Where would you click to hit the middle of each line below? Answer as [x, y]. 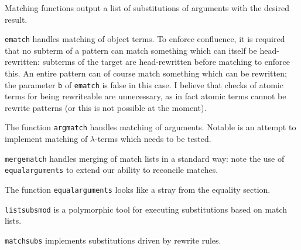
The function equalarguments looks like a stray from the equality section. [138, 190]
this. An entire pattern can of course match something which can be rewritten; [146, 73]
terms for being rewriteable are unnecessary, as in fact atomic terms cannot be [146, 96]
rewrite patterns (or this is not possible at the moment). [106, 107]
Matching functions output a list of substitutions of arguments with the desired [147, 8]
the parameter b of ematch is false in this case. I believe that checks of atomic [144, 84]
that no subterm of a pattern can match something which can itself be [131, 50]
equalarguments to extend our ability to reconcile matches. [112, 170]
